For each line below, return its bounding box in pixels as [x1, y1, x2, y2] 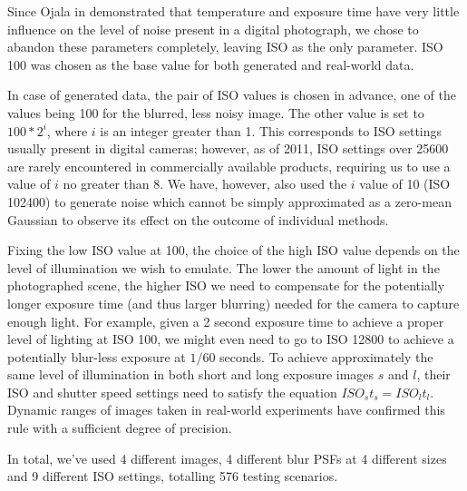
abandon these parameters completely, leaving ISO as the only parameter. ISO [7, 37, 443, 56]
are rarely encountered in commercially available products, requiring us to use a [7, 156, 451, 175]
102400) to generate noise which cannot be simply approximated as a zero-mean [7, 191, 452, 211]
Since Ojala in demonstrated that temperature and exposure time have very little [7, 2, 460, 20]
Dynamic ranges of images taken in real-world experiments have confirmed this [7, 400, 445, 419]
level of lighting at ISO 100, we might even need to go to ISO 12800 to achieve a [7, 329, 454, 349]
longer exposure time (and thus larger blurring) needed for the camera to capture [7, 293, 460, 312]
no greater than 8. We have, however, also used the [63, 174, 347, 193]
